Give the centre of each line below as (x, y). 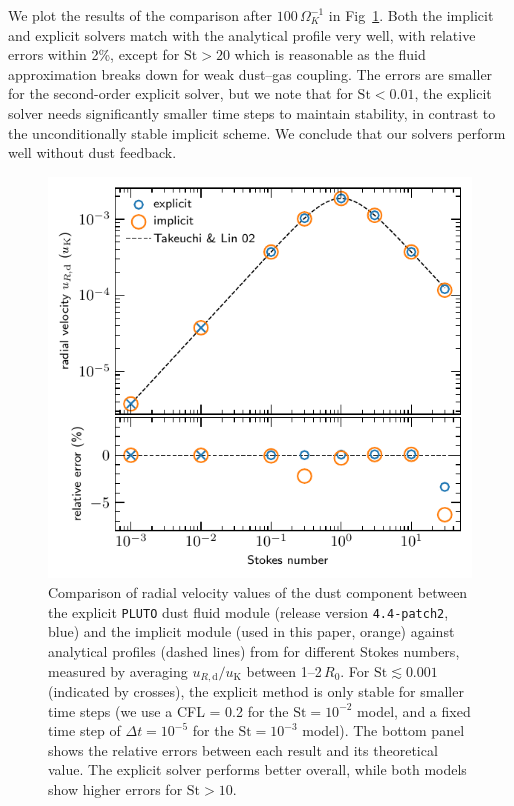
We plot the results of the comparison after (140, 15)
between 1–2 (284, 670)
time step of (84, 730)
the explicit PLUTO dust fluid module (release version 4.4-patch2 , (248, 611)
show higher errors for (115, 788)
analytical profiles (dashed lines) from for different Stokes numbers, (254, 650)
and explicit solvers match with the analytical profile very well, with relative (242, 34)
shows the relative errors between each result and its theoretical (243, 749)
